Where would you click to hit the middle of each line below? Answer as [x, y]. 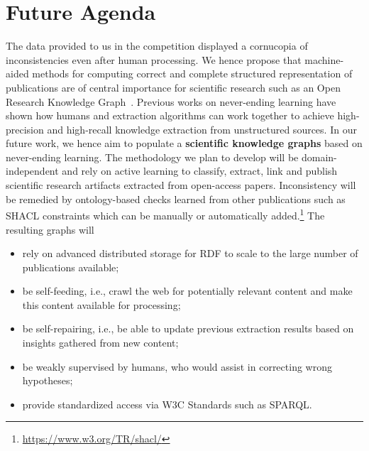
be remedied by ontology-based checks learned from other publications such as [176, 199]
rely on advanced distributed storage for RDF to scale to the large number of [190, 253]
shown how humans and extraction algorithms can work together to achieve [170, 115]
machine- [324, 59]
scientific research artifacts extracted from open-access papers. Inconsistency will [181, 185]
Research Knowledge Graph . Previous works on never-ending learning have [171, 101]
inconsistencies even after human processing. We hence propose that [154, 59]
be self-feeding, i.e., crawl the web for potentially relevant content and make [187, 291]
